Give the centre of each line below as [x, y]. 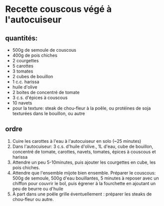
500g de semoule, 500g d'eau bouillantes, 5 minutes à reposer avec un [85, 178]
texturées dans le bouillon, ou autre [49, 113]
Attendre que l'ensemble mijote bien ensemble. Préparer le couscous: [84, 173]
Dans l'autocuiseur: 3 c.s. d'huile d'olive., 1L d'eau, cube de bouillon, [83, 146]
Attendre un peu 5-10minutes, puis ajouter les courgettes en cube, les [84, 162]
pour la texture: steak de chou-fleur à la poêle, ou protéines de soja [82, 108]
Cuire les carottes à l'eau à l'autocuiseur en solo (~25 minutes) [77, 141]
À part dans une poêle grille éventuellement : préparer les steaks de [82, 194]
